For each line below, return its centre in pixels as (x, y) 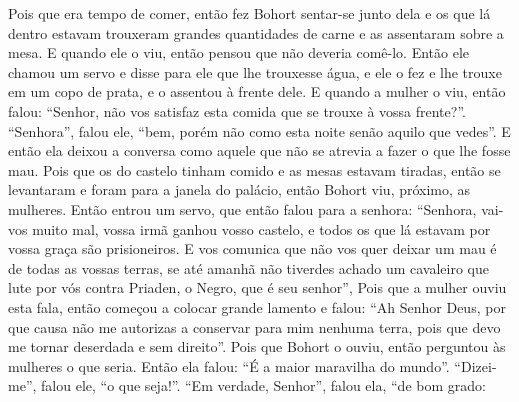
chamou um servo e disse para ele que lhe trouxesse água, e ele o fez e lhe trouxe (255, 71)
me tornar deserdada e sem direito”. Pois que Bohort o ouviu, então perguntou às (257, 346)
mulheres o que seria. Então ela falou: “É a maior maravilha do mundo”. (229, 365)
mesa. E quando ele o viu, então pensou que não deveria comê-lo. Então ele (238, 52)
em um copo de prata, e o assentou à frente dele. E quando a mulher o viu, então (257, 91)
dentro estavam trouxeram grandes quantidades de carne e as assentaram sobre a (256, 32)
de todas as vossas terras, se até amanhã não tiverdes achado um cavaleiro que (248, 267)
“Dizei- (475, 365)
